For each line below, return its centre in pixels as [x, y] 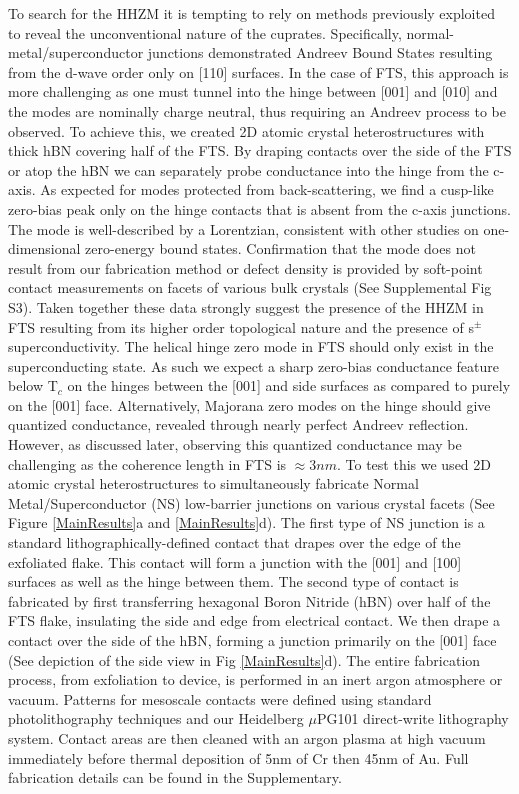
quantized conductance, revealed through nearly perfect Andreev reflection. [238, 424]
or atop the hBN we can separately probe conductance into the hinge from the [248, 169]
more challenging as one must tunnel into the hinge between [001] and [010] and [253, 91]
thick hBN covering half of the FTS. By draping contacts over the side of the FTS [260, 150]
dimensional [44, 248]
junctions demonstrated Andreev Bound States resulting [320, 52]
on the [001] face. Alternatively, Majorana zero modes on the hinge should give [249, 404]
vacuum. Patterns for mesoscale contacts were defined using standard [220, 698]
